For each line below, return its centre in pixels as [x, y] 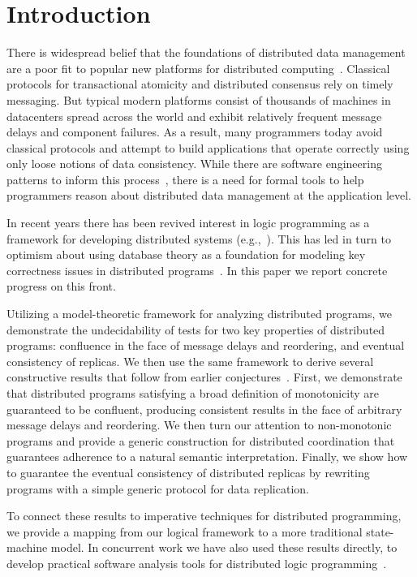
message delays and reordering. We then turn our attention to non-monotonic [199, 425]
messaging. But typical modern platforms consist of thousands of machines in [199, 99]
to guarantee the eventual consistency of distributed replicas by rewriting [188, 472]
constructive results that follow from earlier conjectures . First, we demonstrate [204, 377]
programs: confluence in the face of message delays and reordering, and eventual [206, 345]
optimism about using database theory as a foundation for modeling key [186, 254]
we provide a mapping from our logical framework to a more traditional [185, 531]
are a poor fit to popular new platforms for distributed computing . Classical [198, 68]
